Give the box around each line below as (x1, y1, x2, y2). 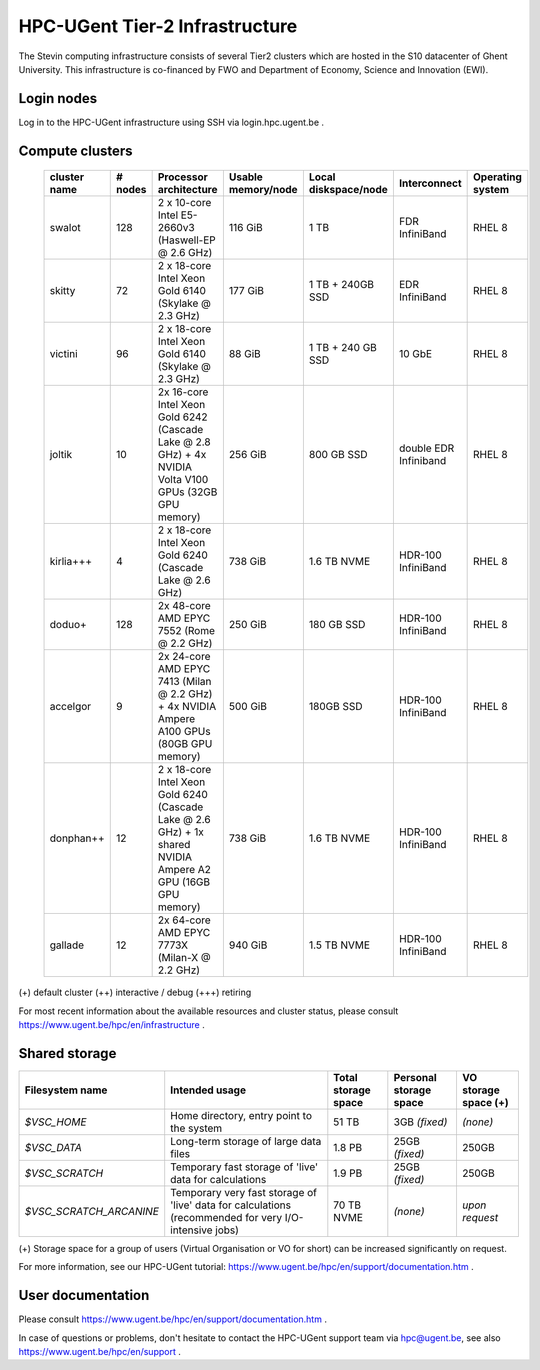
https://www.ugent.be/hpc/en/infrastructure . (18, 1019, 205, 1031)
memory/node (228, 183, 299, 197)
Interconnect (398, 176, 462, 190)
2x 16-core (157, 385, 209, 399)
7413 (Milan (157, 675, 212, 689)
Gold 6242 (157, 410, 208, 424)
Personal (393, 1070, 437, 1084)
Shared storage (18, 1045, 117, 1062)
